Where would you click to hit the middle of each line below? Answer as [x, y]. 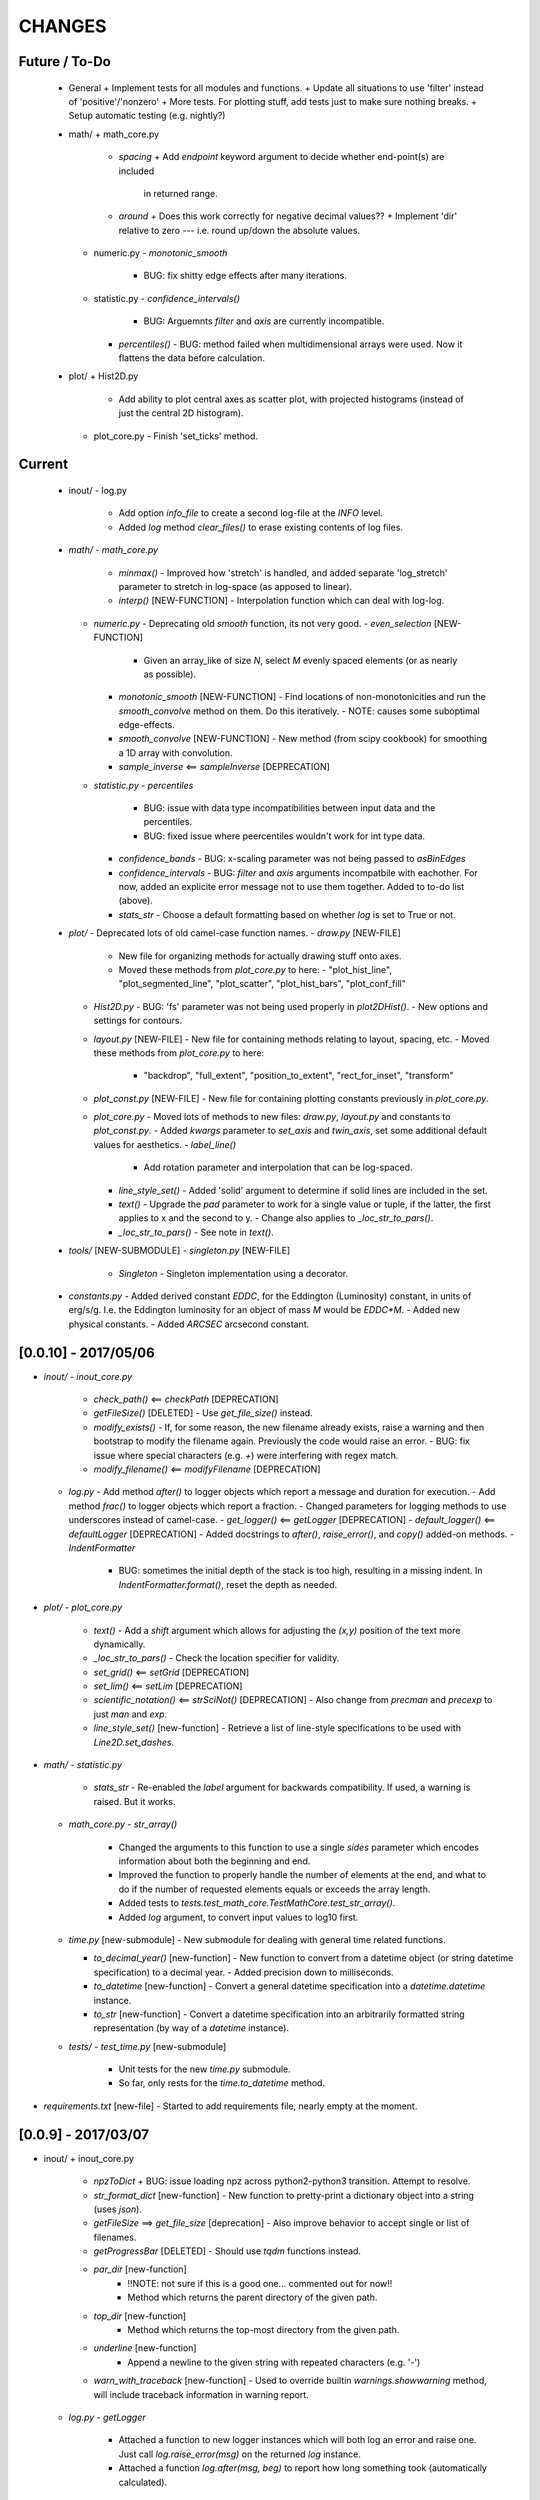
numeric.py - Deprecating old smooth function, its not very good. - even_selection [262, 623]
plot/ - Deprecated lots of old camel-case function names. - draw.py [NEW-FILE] [235, 933]
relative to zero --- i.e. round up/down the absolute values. [239, 230]
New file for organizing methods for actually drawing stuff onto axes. [260, 956]
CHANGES [62, 26]
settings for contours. [138, 1021]
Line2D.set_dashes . [134, 1742]
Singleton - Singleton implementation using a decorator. [233, 1273]
